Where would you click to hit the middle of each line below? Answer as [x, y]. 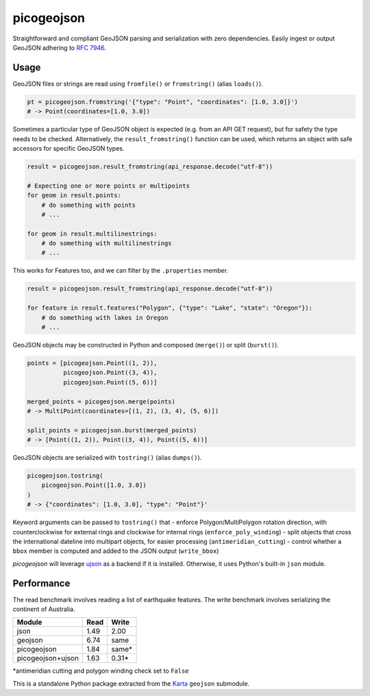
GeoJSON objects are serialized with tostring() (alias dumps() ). [107, 458]
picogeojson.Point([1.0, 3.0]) [94, 485]
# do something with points [89, 205]
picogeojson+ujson [48, 658]
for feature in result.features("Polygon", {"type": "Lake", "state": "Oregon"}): [170, 308]
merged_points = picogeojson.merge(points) [101, 401]
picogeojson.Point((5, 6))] [110, 382]
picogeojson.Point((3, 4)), [110, 373]
